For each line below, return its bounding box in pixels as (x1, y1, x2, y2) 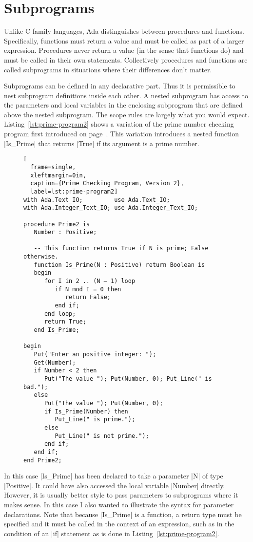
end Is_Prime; (34, 326, 79, 334)
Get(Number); (34, 359, 76, 366)
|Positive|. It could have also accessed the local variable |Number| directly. (4, 480, 225, 490)
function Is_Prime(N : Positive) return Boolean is (34, 261, 205, 268)
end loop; (44, 310, 76, 317)
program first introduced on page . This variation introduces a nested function (4, 129, 239, 139)
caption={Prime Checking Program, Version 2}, (30, 180, 184, 187)
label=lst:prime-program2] (30, 188, 118, 195)
